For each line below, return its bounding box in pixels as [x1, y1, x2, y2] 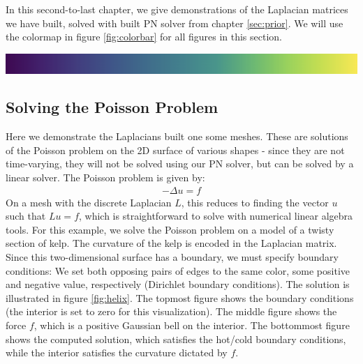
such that [6, 208, 46, 223]
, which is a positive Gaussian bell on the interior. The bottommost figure [34, 318, 350, 333]
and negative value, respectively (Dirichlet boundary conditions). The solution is [6, 277, 350, 291]
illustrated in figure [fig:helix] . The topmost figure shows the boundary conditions [6, 290, 354, 305]
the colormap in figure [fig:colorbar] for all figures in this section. [6, 29, 283, 44]
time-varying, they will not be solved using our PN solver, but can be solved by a [6, 156, 354, 171]
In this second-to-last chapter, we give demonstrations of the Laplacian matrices [6, 2, 348, 16]
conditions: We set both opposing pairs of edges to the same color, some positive [6, 263, 350, 278]
